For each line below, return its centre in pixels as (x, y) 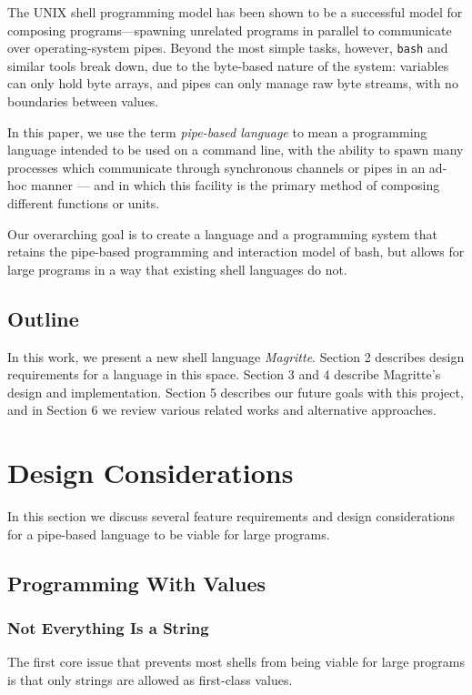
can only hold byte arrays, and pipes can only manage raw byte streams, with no (233, 83)
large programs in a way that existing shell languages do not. (177, 269)
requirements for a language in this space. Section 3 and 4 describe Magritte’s (224, 374)
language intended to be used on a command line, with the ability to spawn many (236, 150)
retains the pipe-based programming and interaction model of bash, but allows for (236, 252)
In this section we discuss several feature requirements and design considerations (231, 516)
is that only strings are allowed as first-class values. (150, 679)
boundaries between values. (83, 101)
